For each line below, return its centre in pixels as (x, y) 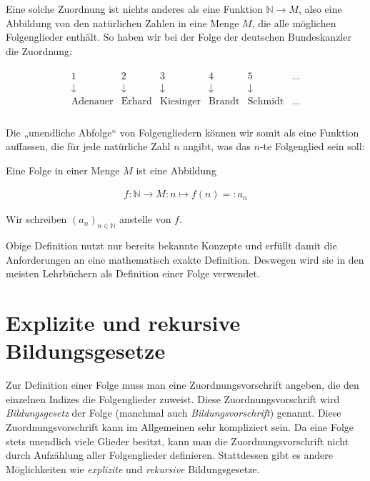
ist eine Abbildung (176, 170)
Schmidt (266, 102)
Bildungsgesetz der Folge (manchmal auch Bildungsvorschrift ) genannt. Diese (174, 413)
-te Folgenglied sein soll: (312, 146)
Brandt (224, 102)
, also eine (320, 9)
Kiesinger (180, 102)
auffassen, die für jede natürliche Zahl (88, 146)
